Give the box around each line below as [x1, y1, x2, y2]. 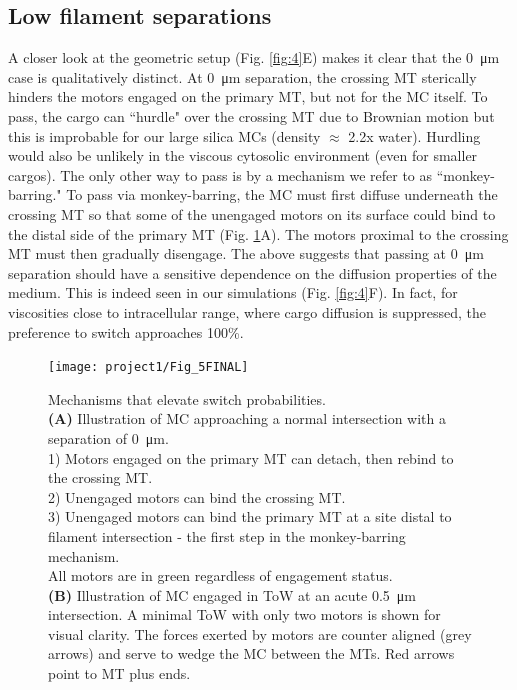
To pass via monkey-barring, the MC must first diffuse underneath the [66, 184, 498, 205]
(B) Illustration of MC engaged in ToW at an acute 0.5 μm [48, 584, 416, 605]
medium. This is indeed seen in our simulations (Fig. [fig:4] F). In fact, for [8, 282, 458, 303]
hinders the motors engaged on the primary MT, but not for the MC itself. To [8, 86, 488, 107]
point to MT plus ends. [48, 663, 191, 684]
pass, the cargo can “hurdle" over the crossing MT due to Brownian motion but [8, 105, 495, 126]
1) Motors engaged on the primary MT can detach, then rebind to [48, 447, 454, 468]
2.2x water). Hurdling [348, 125, 481, 146]
